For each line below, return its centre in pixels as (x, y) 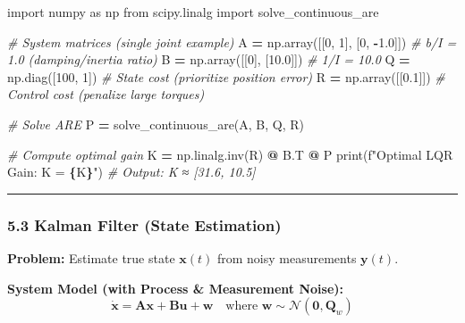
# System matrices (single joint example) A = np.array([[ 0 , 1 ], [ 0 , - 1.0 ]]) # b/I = (232, 41)
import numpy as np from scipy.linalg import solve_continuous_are (193, 12)
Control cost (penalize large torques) (106, 94)
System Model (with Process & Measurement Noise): (175, 288)
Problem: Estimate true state (91, 257)
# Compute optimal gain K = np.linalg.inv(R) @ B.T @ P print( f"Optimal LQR (230, 154)
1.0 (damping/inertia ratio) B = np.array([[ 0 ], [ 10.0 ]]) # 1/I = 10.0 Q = (209, 59)
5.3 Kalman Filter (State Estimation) (144, 224)
